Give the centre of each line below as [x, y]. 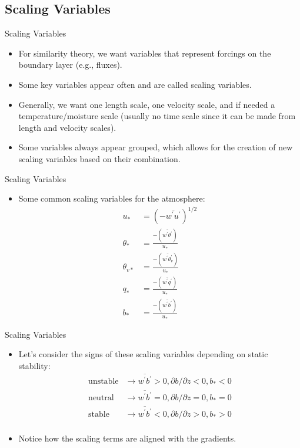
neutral [101, 398]
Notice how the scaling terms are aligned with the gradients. [127, 438]
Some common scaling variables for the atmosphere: [112, 198]
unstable [104, 382]
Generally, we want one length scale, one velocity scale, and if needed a [147, 104]
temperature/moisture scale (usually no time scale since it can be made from [157, 116]
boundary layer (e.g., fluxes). [70, 65]
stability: [34, 365]
